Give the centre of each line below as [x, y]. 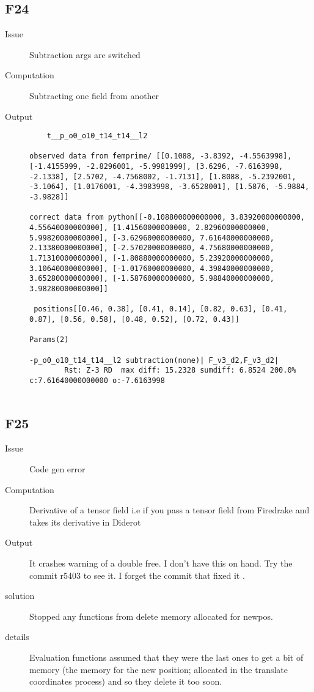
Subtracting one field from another [94, 95]
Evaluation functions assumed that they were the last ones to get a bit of [166, 657]
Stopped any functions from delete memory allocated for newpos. [151, 616]
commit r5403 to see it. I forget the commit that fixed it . [137, 575]
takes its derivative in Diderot [85, 522]
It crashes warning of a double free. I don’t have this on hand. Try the [161, 563]
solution [20, 596]
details [17, 637]
